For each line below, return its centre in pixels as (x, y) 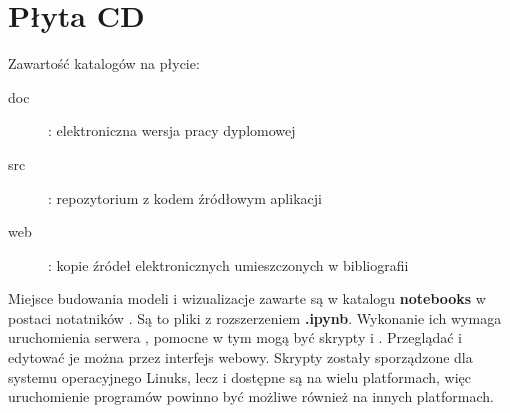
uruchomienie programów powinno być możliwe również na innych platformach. (251, 396)
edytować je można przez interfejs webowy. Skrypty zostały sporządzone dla (240, 357)
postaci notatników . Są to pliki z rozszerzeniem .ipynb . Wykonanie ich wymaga (255, 317)
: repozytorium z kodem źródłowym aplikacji (185, 197)
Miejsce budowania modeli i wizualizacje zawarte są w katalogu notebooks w (247, 298)
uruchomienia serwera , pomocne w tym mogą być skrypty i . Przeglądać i (235, 337)
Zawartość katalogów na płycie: (104, 63)
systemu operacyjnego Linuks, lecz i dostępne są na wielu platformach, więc (240, 376)
